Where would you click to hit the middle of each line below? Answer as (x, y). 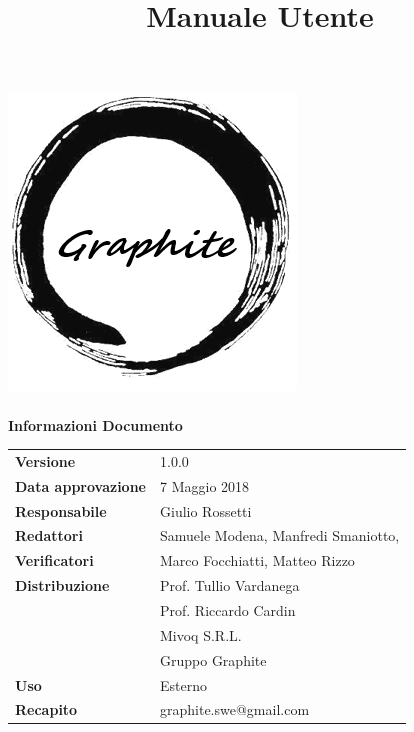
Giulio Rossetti (206, 510)
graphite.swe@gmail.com (235, 709)
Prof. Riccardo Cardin (228, 609)
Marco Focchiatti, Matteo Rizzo (257, 560)
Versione (45, 460)
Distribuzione (62, 585)
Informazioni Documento (95, 424)
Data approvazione (80, 485)
